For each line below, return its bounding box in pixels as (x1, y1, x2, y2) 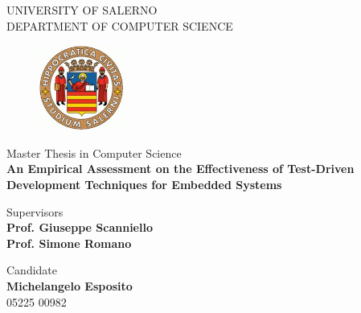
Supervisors (6, 203, 64, 220)
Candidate (6, 262, 58, 278)
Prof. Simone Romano (6, 234, 132, 251)
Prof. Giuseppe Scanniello (6, 219, 153, 236)
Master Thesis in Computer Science (6, 144, 182, 161)
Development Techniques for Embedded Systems (6, 175, 282, 192)
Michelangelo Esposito (6, 277, 133, 294)
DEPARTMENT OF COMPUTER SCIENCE (6, 17, 233, 34)
